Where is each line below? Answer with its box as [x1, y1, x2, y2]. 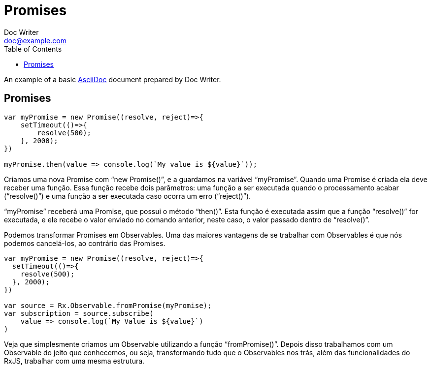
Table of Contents [4, 44, 62, 53]
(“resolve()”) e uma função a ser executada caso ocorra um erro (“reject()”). [4, 191, 251, 200]
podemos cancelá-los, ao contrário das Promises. [4, 239, 166, 247]
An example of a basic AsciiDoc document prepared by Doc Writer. [4, 75, 221, 84]
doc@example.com [4, 36, 66, 45]
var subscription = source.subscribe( [4, 309, 154, 317]
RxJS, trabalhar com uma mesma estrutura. [4, 356, 145, 365]
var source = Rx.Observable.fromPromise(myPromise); [4, 301, 212, 309]
